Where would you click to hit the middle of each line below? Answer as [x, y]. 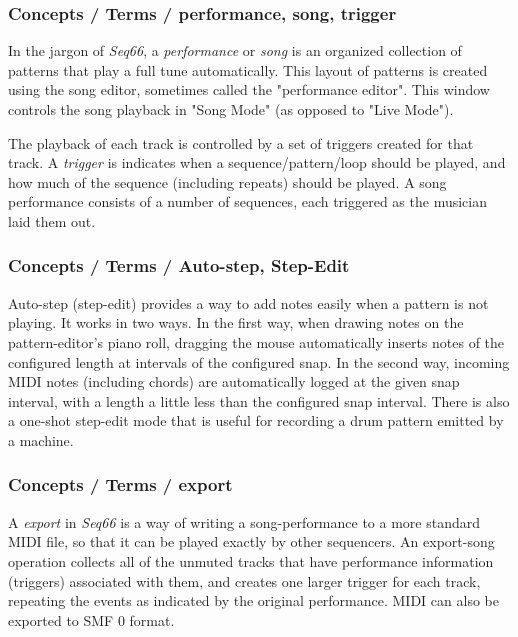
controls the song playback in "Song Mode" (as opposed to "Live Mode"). [231, 109]
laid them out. [52, 220]
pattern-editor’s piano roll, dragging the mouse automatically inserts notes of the [256, 341]
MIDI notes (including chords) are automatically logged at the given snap [234, 381]
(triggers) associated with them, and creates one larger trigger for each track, [244, 580]
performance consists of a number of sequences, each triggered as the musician [248, 201]
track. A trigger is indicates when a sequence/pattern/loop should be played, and [257, 162]
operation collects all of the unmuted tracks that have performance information [251, 560]
